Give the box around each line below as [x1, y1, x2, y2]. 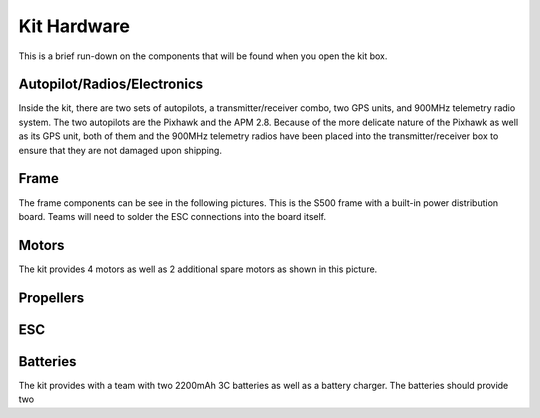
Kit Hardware [18, 15, 130, 37]
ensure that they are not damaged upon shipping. [18, 144, 222, 156]
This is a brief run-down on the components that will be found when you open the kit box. [18, 50, 388, 62]
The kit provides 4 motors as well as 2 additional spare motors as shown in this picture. [18, 263, 378, 275]
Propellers [18, 289, 85, 306]
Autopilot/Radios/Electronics [18, 76, 204, 93]
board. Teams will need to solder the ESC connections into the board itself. [18, 210, 327, 222]
